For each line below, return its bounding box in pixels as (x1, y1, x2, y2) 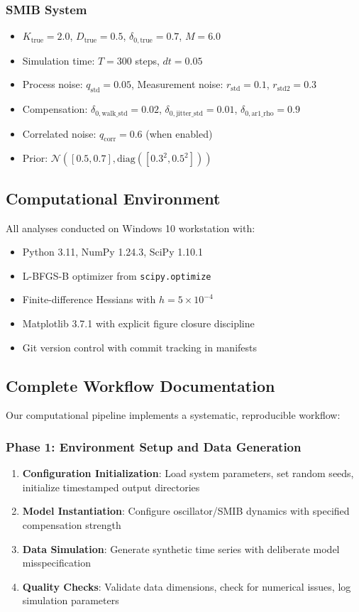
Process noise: (22, 77, 83, 92)
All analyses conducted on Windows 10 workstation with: (6, 220, 255, 235)
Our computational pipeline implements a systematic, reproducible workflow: (6, 408, 341, 422)
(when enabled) (145, 126, 213, 141)
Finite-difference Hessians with (22, 292, 156, 307)
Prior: (22, 151, 48, 165)
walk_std (101, 109, 128, 117)
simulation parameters (22, 593, 119, 608)
